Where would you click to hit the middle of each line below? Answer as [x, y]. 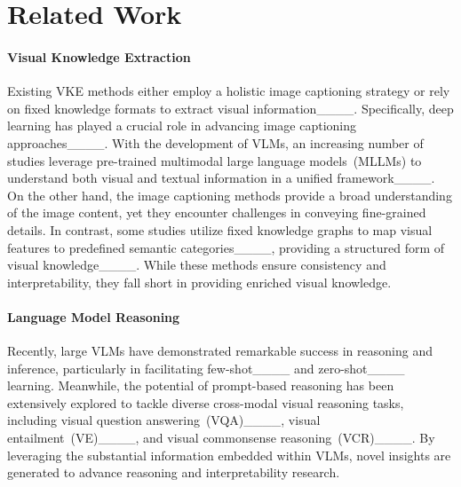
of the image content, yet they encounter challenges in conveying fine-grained [217, 212]
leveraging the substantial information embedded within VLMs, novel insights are [229, 455]
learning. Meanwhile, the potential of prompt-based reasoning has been [201, 385]
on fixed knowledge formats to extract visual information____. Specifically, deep [230, 108]
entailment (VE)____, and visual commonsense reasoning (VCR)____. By [221, 438]
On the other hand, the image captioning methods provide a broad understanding [230, 195]
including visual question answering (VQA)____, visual [164, 420]
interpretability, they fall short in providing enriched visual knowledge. [199, 282]
